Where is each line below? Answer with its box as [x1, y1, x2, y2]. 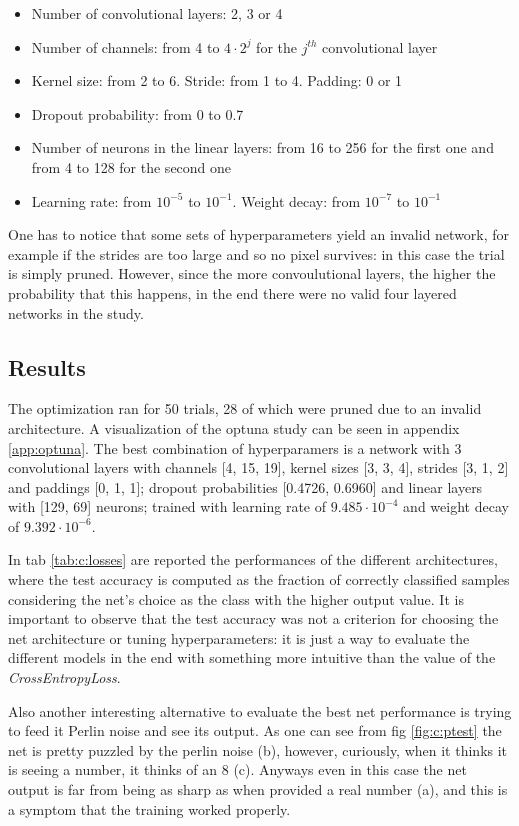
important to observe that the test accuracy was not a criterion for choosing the [8, 608, 499, 629]
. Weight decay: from [232, 190, 361, 211]
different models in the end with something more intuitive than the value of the [8, 647, 496, 668]
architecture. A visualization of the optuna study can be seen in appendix [8, 417, 460, 438]
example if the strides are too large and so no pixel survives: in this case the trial [8, 243, 505, 264]
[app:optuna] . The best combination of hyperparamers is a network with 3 [8, 437, 462, 458]
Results [8, 351, 86, 382]
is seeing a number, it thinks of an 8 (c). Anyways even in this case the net [8, 759, 467, 780]
